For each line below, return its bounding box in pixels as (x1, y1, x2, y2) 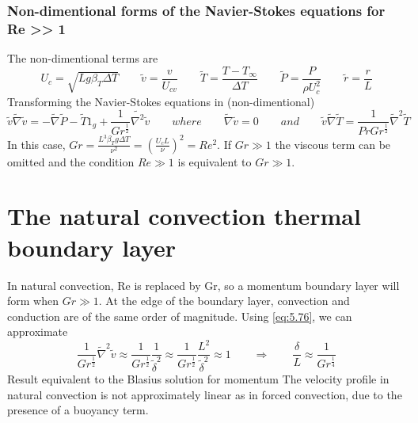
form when (7, 292, 59, 309)
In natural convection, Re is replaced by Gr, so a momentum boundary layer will (7, 276, 400, 293)
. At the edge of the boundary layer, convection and (98, 292, 350, 309)
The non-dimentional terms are (7, 50, 158, 67)
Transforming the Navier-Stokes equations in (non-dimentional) (7, 93, 315, 109)
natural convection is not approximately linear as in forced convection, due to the (7, 386, 402, 402)
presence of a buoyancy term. (7, 402, 149, 418)
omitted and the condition (7, 153, 135, 170)
